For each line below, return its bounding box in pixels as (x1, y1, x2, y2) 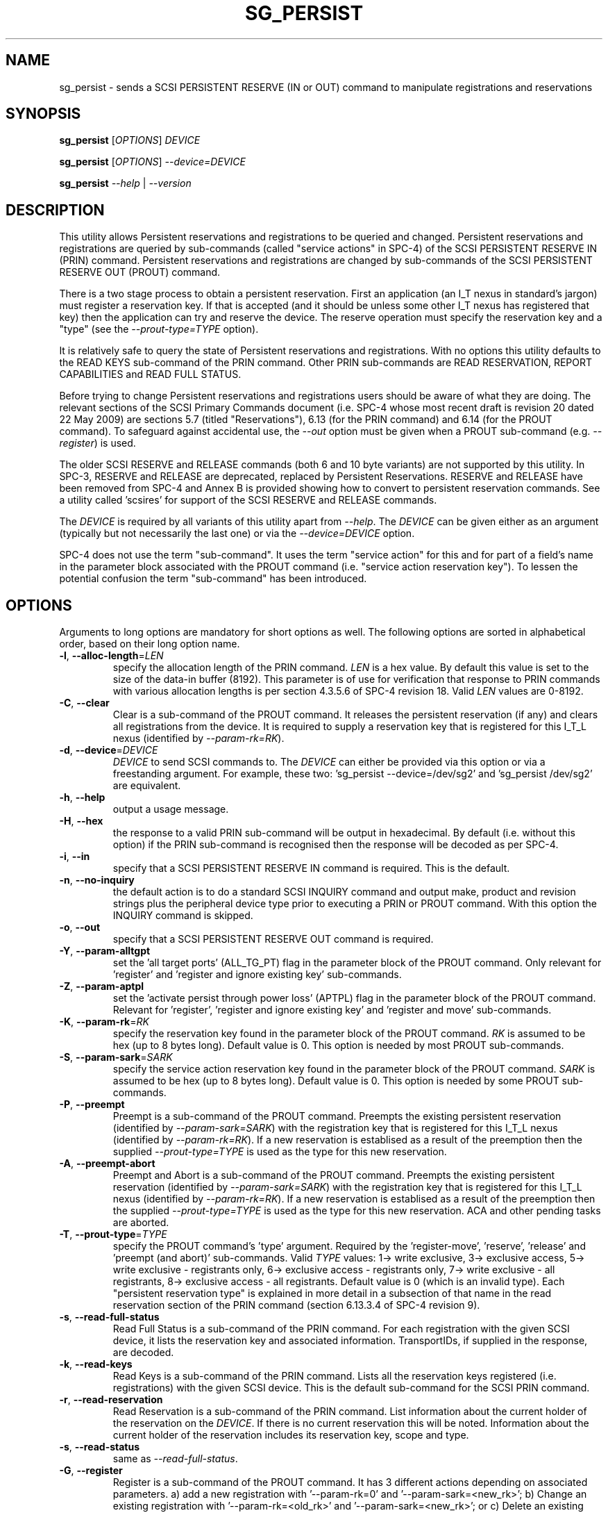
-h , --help (59, 791, 105, 804)
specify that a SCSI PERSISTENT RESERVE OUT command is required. (112, 933, 434, 945)
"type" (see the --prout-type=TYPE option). (59, 323, 259, 336)
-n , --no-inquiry (59, 874, 135, 886)
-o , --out (59, 921, 101, 934)
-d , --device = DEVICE (59, 744, 158, 756)
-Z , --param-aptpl (59, 980, 144, 993)
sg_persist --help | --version (59, 177, 192, 190)
